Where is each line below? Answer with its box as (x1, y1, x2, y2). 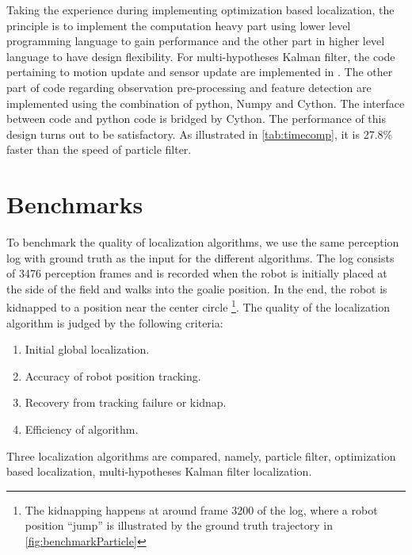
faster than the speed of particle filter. (6, 141, 192, 158)
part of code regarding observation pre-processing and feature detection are (6, 78, 372, 95)
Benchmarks (6, 188, 143, 220)
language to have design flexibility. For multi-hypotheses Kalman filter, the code (6, 48, 395, 64)
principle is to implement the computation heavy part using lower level (6, 17, 351, 33)
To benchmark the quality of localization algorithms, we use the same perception (6, 234, 399, 251)
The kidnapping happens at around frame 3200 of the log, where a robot (25, 501, 378, 518)
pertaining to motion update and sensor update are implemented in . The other (6, 63, 393, 80)
